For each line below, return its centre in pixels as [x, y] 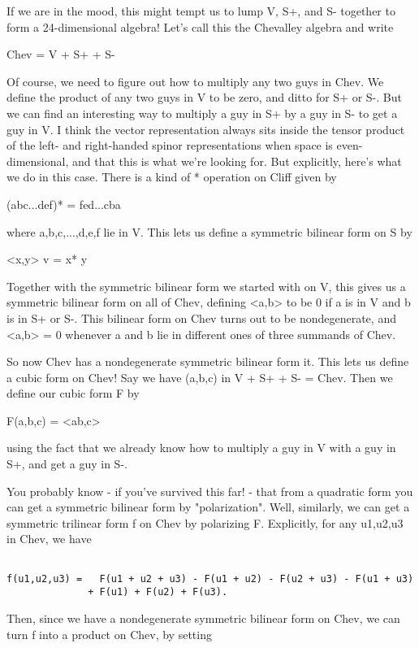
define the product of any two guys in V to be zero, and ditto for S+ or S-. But [204, 97]
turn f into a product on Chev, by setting [109, 634]
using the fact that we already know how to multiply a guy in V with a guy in [201, 448]
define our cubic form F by [73, 393]
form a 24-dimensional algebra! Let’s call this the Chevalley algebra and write [200, 26]
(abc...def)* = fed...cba [64, 204]
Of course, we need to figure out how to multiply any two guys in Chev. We [195, 81]
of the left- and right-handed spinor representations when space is [170, 145]
